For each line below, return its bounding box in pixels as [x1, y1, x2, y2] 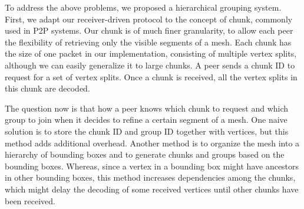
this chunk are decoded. [5, 82, 90, 94]
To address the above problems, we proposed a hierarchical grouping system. [5, 1, 282, 13]
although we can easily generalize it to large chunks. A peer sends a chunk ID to [5, 58, 295, 71]
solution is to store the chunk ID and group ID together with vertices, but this [5, 125, 289, 137]
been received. [5, 194, 55, 207]
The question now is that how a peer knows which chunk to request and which [5, 102, 289, 114]
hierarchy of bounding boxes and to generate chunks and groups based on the [5, 148, 285, 161]
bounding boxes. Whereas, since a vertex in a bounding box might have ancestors [5, 159, 299, 172]
